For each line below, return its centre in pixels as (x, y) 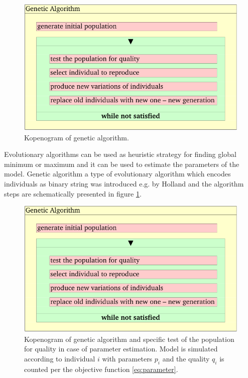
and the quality (186, 358)
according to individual (60, 358)
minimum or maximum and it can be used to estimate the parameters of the (122, 164)
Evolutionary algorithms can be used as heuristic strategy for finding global (120, 154)
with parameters (127, 358)
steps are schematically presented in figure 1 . (73, 193)
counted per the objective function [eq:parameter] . (101, 369)
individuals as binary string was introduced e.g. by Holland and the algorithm (124, 183)
